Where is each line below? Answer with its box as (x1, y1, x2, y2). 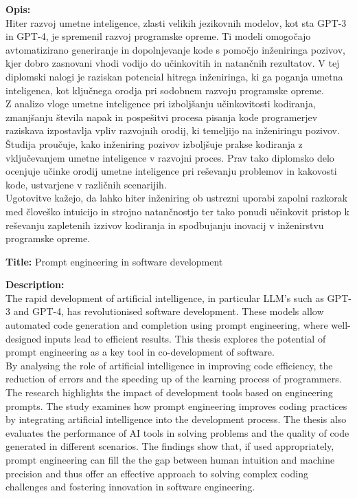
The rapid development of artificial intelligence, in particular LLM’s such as (5, 290, 324, 305)
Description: (5, 277, 65, 292)
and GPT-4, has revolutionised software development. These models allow (13, 304, 324, 318)
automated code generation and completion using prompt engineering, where (5, 318, 328, 332)
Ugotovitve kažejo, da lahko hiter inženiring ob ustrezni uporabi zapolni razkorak (5, 191, 348, 205)
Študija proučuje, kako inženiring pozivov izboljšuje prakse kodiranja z (5, 136, 303, 151)
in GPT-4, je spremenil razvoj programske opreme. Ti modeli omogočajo (5, 29, 311, 43)
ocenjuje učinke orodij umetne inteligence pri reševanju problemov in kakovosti (5, 164, 337, 178)
